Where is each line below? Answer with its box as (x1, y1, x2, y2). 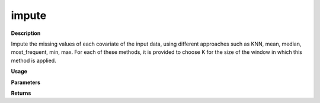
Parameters (11, 79, 41, 86)
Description (11, 30, 41, 37)
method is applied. (11, 57, 56, 64)
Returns (11, 89, 31, 96)
